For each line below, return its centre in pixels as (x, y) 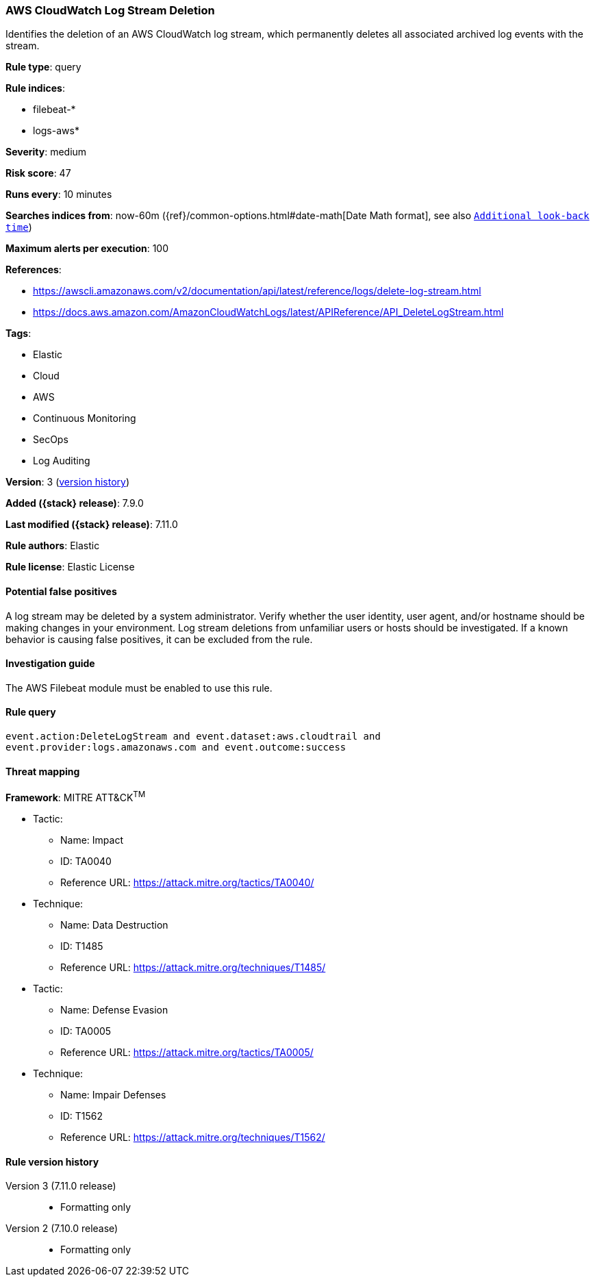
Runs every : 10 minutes (59, 194)
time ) (19, 227)
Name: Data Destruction (114, 925)
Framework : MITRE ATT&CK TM (76, 796)
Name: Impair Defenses (113, 1094)
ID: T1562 (82, 1116)
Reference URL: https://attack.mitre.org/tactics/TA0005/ (187, 1052)
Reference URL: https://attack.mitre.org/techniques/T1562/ (193, 1137)
